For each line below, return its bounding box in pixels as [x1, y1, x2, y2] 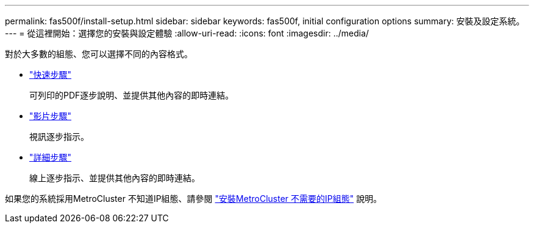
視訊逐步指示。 [29, 131, 89, 142]
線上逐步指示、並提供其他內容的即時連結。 [29, 173, 200, 183]
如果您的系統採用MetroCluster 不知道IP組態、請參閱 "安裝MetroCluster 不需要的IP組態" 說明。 [5, 193, 382, 204]
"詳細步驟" [29, 152, 72, 162]
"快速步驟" [29, 69, 72, 80]
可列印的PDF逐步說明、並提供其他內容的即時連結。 [29, 90, 234, 100]
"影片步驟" [29, 111, 72, 121]
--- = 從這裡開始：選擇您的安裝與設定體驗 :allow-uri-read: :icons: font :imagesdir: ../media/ [5, 28, 369, 38]
